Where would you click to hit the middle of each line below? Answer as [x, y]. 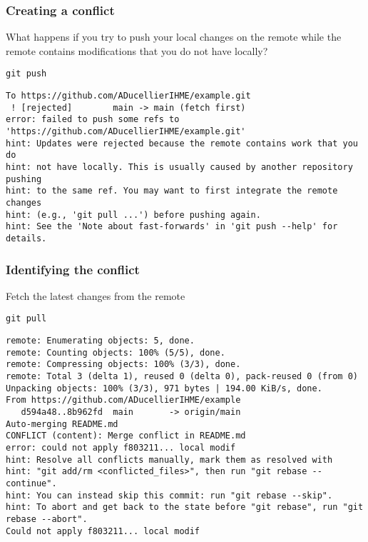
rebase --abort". [47, 519]
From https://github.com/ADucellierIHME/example [123, 400]
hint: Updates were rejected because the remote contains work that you [182, 143]
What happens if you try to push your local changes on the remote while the [174, 37]
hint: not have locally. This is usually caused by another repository [179, 167]
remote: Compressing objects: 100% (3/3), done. [123, 365]
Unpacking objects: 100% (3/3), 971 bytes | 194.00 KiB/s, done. [164, 388]
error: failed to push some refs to [93, 120]
